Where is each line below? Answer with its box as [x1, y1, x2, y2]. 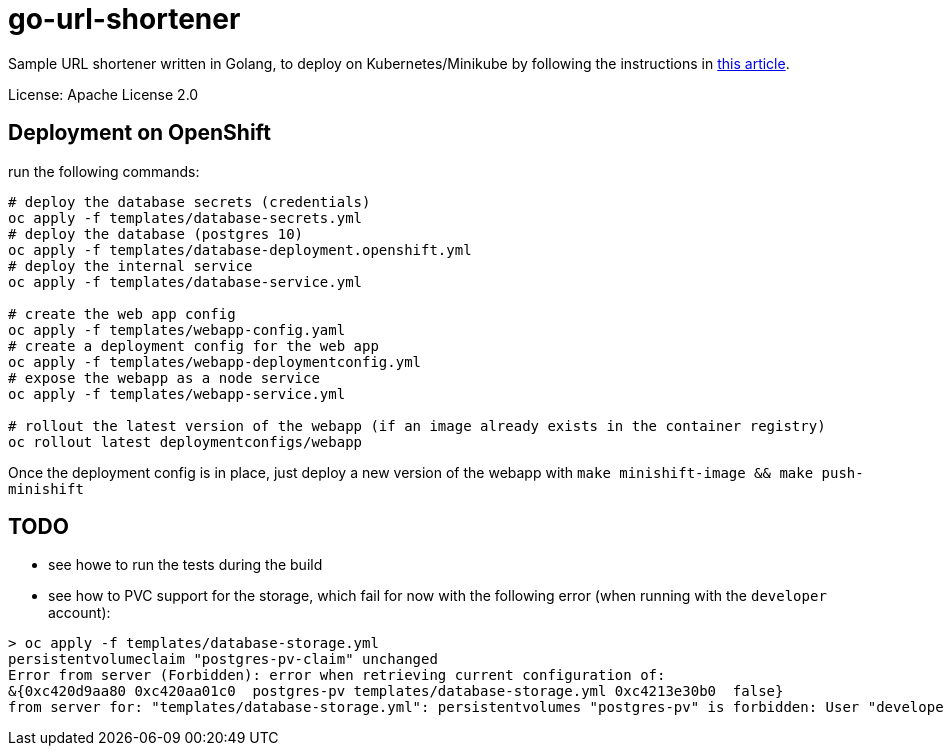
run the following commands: [8, 162, 200, 180]
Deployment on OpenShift [8, 120, 271, 146]
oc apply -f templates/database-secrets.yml [8, 209, 363, 226]
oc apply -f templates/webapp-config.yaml [8, 321, 346, 338]
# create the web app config [8, 305, 236, 322]
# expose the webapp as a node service [8, 369, 320, 386]
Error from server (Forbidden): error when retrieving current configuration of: [8, 667, 666, 684]
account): [48, 604, 111, 622]
